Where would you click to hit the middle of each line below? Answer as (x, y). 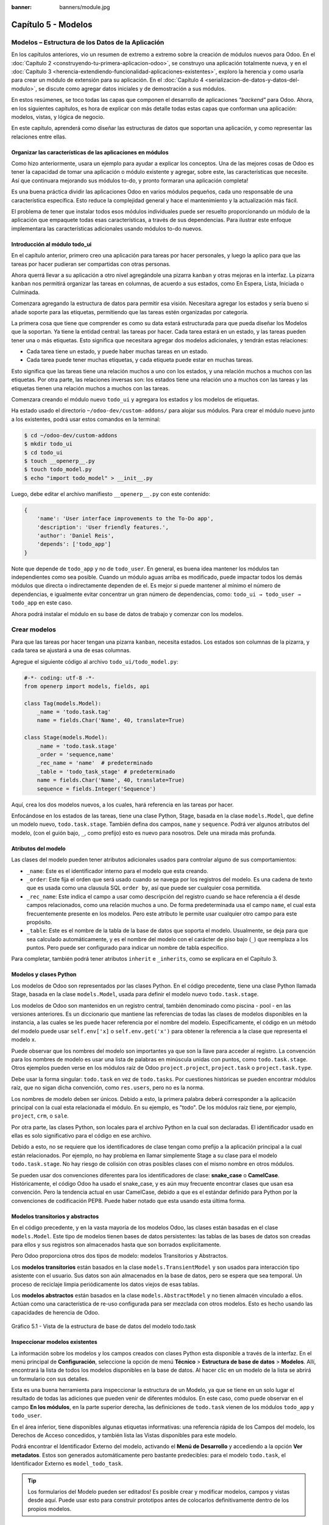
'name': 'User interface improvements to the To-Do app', (125, 519)
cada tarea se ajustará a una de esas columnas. (71, 650)
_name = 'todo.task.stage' (77, 746)
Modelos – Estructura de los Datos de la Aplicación (88, 42)
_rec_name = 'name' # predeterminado (95, 763)
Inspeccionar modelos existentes (54, 1342)
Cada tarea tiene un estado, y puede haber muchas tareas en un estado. (117, 351)
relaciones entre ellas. (39, 137)
